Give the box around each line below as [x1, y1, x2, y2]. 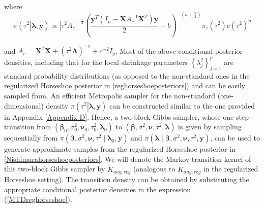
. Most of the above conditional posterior [115, 45, 243, 56]
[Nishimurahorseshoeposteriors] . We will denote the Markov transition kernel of [4, 153, 251, 164]
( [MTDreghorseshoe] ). [4, 194, 72, 204]
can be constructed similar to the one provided [109, 100, 255, 111]
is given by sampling [178, 121, 242, 132]
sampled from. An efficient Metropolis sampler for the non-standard [4, 90, 216, 100]
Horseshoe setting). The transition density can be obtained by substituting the [4, 174, 249, 184]
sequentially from [4, 132, 58, 143]
